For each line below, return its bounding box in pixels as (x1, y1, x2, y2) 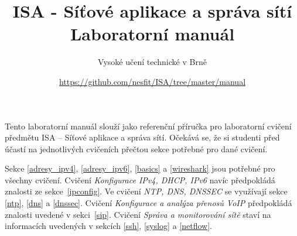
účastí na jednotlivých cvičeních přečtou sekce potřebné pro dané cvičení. (5, 142, 268, 155)
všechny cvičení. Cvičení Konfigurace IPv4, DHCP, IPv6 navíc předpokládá (5, 173, 275, 186)
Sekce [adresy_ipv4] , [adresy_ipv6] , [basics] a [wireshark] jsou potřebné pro (5, 162, 275, 175)
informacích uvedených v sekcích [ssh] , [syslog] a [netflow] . (5, 220, 212, 232)
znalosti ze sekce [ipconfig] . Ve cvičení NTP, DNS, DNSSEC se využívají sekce (5, 185, 288, 197)
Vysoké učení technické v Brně (98, 56, 207, 68)
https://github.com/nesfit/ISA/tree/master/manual (59, 75, 246, 87)
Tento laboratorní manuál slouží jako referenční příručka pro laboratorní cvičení (5, 119, 292, 132)
